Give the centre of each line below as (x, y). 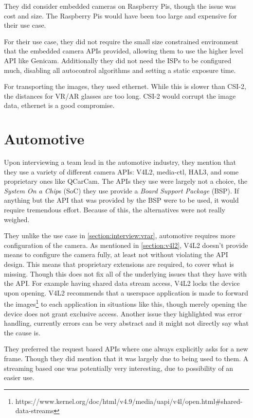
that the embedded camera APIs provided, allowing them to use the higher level (124, 51)
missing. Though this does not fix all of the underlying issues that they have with (126, 273)
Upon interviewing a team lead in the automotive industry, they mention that (120, 162)
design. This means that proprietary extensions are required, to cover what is (119, 264)
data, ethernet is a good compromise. (59, 105)
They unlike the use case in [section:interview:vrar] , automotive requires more (120, 235)
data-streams (35, 410)
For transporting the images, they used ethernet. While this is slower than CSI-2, (125, 86)
